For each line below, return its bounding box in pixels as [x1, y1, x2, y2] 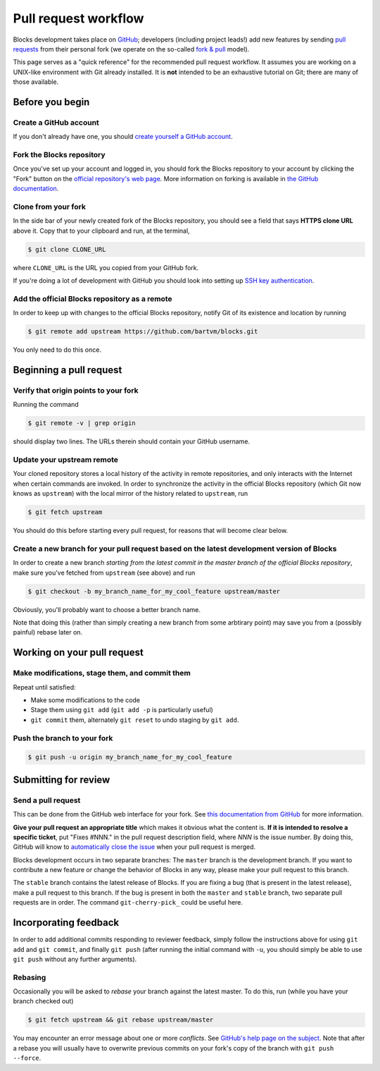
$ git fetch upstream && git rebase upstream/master [27, 1016, 214, 1024]
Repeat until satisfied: [13, 683, 77, 691]
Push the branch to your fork [13, 733, 113, 743]
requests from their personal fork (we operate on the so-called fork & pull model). [13, 44, 250, 53]
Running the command [13, 400, 79, 409]
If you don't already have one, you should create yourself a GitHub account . [13, 133, 233, 141]
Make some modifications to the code [30, 696, 141, 704]
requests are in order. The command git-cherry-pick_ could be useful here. [13, 898, 243, 907]
